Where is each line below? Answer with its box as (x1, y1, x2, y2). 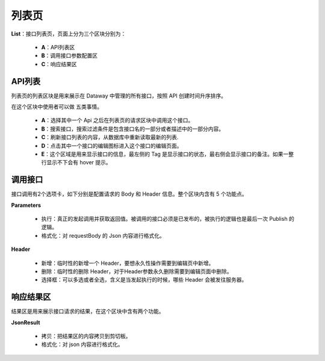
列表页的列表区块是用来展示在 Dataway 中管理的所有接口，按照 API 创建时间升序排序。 (11, 92, 227, 99)
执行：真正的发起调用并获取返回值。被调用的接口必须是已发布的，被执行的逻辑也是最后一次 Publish (41, 215, 288, 223)
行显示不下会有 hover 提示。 (41, 159, 111, 166)
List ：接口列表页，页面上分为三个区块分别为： (11, 30, 126, 37)
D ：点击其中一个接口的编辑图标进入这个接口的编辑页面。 (41, 142, 183, 149)
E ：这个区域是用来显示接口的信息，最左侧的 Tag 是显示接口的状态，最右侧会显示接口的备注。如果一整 (41, 150, 294, 158)
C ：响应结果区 (41, 60, 78, 67)
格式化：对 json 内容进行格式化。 (41, 341, 123, 348)
